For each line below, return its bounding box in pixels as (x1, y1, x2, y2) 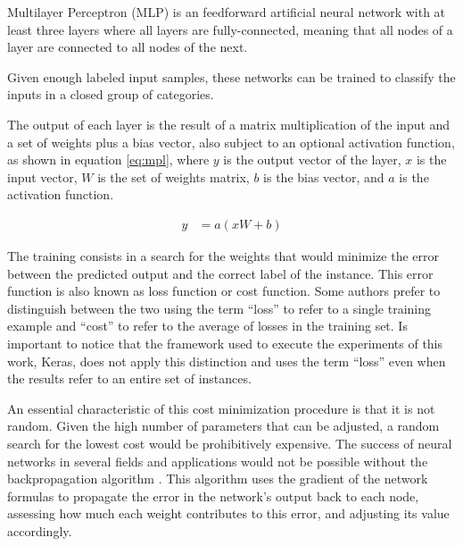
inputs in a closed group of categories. (7, 85, 214, 104)
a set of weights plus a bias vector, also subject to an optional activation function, (7, 132, 455, 151)
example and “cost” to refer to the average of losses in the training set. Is (7, 316, 408, 335)
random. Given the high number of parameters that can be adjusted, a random (7, 416, 440, 435)
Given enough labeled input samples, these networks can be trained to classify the (7, 67, 456, 86)
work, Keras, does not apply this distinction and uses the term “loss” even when (7, 351, 446, 370)
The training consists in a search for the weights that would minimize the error (7, 246, 439, 265)
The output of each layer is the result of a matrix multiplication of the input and (7, 114, 451, 133)
